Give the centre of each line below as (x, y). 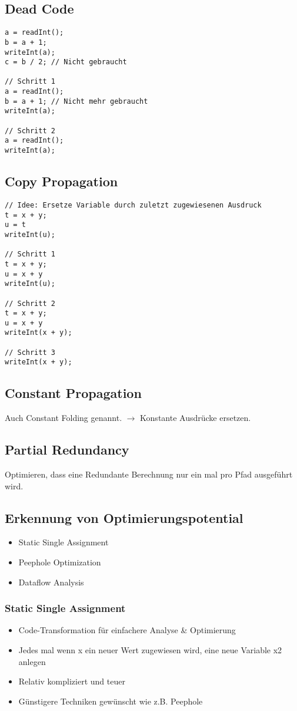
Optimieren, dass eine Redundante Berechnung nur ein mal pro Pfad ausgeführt (149, 474)
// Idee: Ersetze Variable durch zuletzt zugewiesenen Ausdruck (133, 205)
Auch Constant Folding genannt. (64, 418)
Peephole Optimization (60, 562)
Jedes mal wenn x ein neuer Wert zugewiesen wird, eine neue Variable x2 (150, 650)
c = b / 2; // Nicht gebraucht (66, 62)
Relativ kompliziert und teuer (72, 681)
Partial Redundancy (67, 450)
